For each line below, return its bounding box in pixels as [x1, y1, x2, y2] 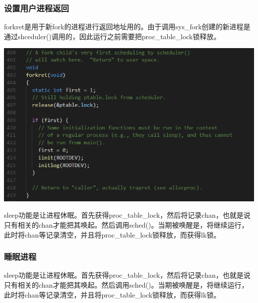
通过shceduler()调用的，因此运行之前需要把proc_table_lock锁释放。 [4, 31, 221, 41]
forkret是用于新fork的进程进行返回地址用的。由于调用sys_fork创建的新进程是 [4, 21, 251, 32]
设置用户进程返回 [4, 1, 69, 14]
